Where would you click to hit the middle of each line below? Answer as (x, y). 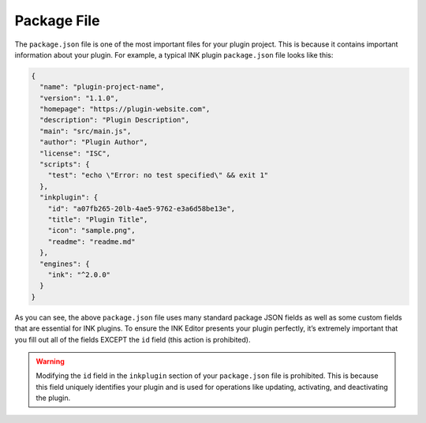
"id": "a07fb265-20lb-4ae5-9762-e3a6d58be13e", (142, 208)
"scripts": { (65, 165)
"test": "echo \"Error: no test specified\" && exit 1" (158, 175)
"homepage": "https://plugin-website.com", (125, 109)
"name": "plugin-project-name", (102, 87)
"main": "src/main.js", (86, 131)
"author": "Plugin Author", (94, 142)
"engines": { (65, 264)
